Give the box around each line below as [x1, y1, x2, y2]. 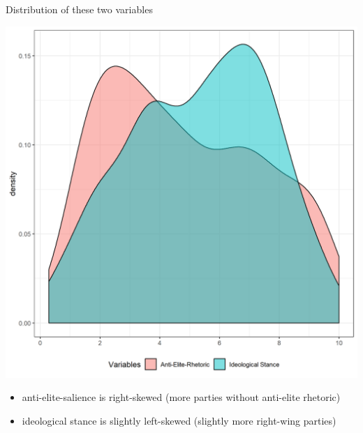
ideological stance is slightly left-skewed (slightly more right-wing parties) [22, 413, 336, 427]
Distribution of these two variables [6, 2, 153, 16]
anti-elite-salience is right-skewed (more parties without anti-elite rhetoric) [22, 390, 341, 404]
